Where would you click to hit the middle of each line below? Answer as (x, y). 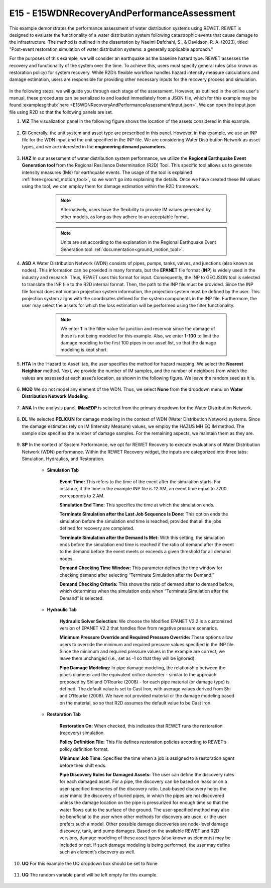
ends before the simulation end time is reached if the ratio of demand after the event (147, 544)
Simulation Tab (63, 470)
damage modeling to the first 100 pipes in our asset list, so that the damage (138, 343)
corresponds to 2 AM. (82, 496)
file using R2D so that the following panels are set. (61, 112)
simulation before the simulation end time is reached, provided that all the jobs (141, 521)
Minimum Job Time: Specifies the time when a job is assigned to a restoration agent (147, 758)
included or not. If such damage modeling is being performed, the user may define (145, 845)
